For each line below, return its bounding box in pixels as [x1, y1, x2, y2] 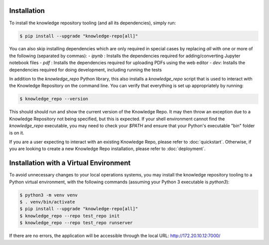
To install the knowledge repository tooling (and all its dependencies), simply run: [9, 20, 176, 26]
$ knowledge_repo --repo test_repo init [19, 213, 120, 219]
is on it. [9, 130, 24, 136]
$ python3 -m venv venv [19, 192, 78, 198]
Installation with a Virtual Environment [9, 159, 131, 167]
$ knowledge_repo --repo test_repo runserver [19, 220, 133, 226]
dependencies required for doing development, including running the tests [9, 67, 162, 73]
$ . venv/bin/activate [19, 199, 75, 205]
